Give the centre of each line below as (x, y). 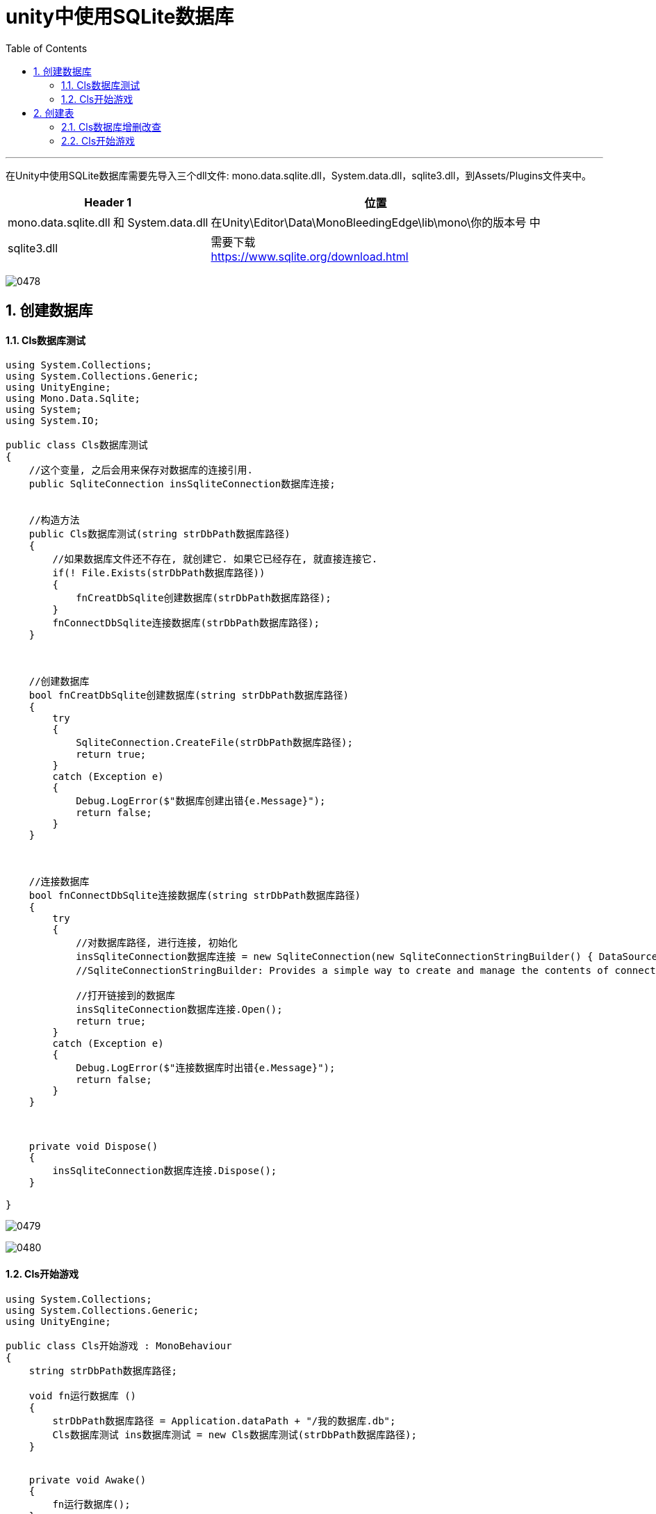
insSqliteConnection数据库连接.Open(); (179, 1010)
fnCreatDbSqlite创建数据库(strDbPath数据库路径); (204, 598)
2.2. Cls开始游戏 (98, 140)
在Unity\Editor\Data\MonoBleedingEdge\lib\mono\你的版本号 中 (376, 222)
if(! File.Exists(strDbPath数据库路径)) (159, 573)
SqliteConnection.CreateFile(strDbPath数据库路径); (214, 743)
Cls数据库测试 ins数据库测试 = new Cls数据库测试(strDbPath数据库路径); (235, 1434)
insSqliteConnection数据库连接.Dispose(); (165, 1171)
